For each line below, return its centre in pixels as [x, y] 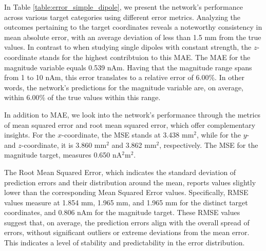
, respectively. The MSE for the [209, 144]
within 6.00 [22, 97]
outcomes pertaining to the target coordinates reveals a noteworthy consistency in [133, 27]
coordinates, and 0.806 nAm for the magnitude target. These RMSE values [122, 212]
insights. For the [30, 135]
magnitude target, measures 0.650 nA [63, 155]
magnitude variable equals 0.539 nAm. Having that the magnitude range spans [128, 67]
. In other [230, 77]
